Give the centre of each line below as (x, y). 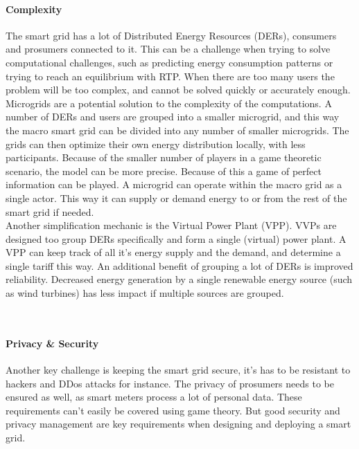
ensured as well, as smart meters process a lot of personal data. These (154, 397)
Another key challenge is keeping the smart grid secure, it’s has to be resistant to (178, 370)
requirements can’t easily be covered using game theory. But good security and (173, 410)
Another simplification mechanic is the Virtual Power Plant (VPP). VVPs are (171, 225)
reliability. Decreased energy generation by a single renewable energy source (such (179, 279)
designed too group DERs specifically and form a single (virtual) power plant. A (176, 238)
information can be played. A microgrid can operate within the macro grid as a (174, 184)
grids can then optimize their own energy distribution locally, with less (156, 144)
